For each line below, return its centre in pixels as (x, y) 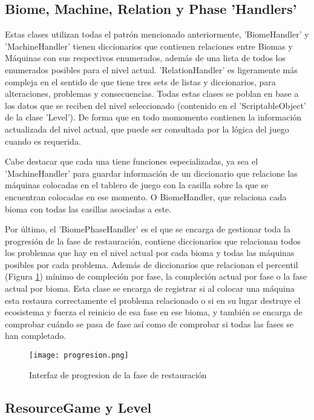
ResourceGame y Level (78, 407)
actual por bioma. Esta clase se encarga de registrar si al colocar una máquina (150, 288)
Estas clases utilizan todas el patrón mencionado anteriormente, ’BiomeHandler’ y (157, 34)
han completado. (36, 336)
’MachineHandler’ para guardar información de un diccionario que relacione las (151, 173)
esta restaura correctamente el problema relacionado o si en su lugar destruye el (153, 300)
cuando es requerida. (43, 141)
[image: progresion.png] (79, 356)
